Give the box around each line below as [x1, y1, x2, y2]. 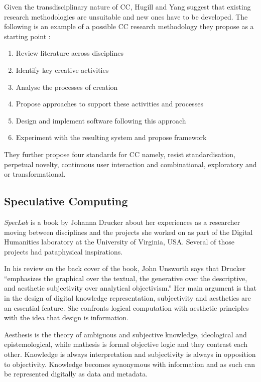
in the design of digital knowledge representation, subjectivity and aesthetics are [4, 293, 251, 303]
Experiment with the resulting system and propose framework [16, 132, 207, 143]
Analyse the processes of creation [16, 81, 118, 92]
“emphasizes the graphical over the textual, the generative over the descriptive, [4, 273, 247, 283]
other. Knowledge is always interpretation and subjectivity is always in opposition [4, 349, 256, 359]
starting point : [4, 31, 51, 41]
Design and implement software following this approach [16, 115, 186, 125]
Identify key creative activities [16, 64, 109, 75]
